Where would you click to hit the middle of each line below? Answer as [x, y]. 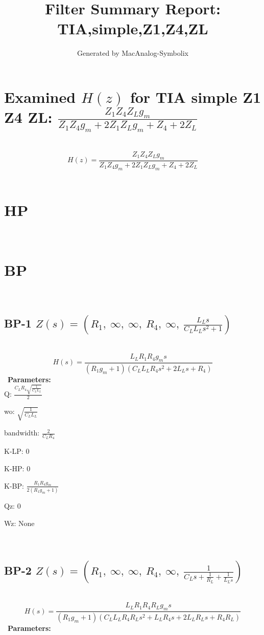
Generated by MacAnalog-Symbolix [133, 53]
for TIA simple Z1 [196, 96]
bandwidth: [22, 433]
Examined [40, 96]
